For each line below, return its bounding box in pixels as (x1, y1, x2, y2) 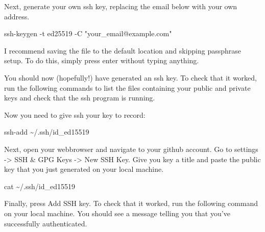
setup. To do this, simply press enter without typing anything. (4, 55, 199, 66)
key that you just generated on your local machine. (4, 164, 164, 174)
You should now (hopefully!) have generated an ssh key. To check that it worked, (4, 72, 257, 83)
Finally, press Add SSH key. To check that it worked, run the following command (4, 198, 258, 209)
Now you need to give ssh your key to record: (4, 109, 146, 120)
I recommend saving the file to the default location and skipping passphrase (4, 45, 242, 56)
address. (4, 11, 30, 21)
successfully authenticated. (4, 218, 87, 228)
